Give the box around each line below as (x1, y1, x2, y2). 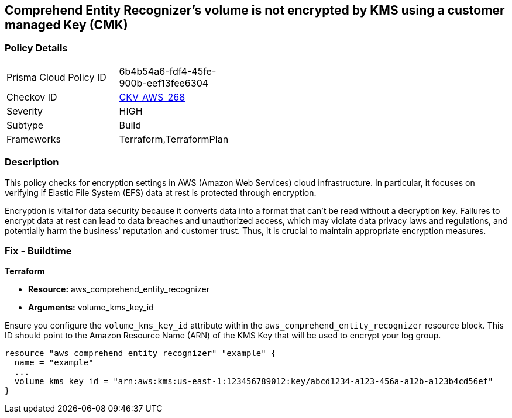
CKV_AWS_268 (119, 91, 185, 103)
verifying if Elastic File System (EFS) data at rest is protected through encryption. (5, 187, 317, 198)
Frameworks (6, 133, 61, 145)
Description (5, 156, 59, 168)
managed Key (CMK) (5, 18, 128, 32)
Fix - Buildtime (5, 244, 72, 257)
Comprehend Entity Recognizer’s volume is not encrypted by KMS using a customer (5, 3, 505, 18)
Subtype (6, 119, 44, 131)
